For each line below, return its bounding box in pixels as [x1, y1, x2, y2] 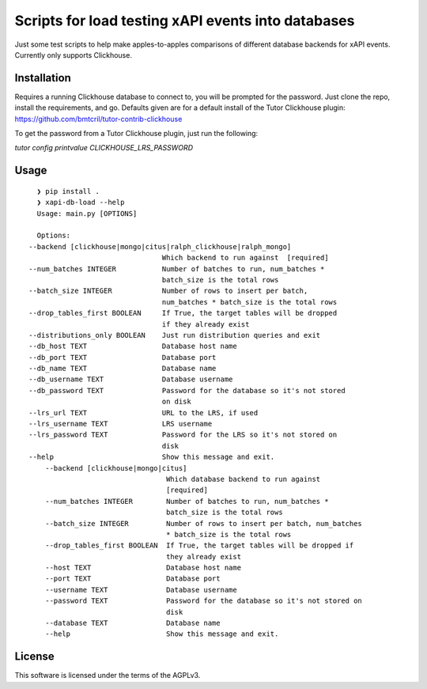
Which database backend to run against [166, 475, 321, 483]
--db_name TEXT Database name [28, 364, 217, 373]
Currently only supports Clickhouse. [14, 50, 132, 59]
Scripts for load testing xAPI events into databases [14, 12, 355, 29]
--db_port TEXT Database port [28, 353, 217, 362]
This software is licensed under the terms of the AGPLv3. [14, 671, 201, 680]
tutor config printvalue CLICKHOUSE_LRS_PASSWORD [14, 143, 194, 153]
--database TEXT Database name [44, 619, 221, 628]
